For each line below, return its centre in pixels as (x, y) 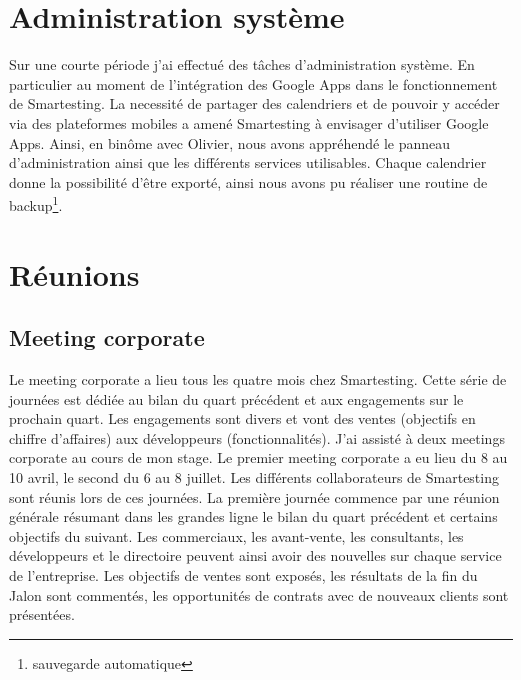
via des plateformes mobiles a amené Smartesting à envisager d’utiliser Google (249, 122)
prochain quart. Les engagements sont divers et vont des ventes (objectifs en (242, 418)
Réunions (74, 273)
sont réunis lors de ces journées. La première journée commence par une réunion (254, 496)
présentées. (42, 614)
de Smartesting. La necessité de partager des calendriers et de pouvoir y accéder (254, 103)
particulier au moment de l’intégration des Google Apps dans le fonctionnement (253, 83)
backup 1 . (36, 203)
